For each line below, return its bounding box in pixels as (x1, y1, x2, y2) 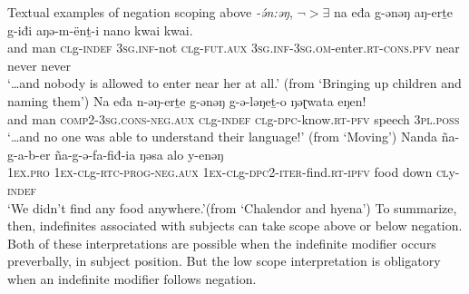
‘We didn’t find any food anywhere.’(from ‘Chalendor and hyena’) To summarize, (7, 198, 457, 217)
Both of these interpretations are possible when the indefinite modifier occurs (7, 233, 436, 252)
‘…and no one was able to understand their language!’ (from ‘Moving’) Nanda (7, 127, 438, 146)
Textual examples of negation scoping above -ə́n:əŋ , (7, 3, 293, 21)
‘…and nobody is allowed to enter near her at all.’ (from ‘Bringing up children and (7, 73, 462, 93)
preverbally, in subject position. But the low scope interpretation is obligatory (7, 251, 441, 270)
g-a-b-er (7, 144, 51, 163)
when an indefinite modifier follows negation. (7, 269, 257, 288)
